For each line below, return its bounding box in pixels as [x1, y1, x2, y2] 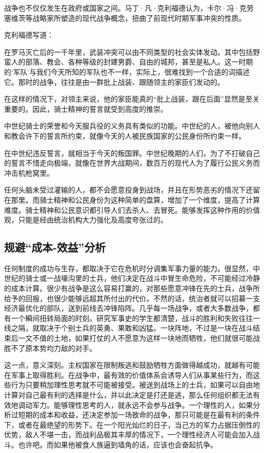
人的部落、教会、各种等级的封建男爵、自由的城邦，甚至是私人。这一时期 [11, 56, 253, 67]
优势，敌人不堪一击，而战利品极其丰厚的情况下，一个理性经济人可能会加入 [4, 429, 253, 440]
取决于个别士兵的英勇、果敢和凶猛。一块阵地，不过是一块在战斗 [39, 322, 253, 333]
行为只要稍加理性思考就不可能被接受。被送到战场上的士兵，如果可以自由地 [11, 379, 260, 390]
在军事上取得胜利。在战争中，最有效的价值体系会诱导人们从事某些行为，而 [4, 369, 253, 380]
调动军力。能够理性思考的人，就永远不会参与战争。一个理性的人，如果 [18, 399, 253, 410]
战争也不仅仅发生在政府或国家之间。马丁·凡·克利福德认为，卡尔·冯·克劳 [4, 3, 254, 13]
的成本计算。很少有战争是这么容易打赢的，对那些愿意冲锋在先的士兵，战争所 [4, 283, 260, 294]
